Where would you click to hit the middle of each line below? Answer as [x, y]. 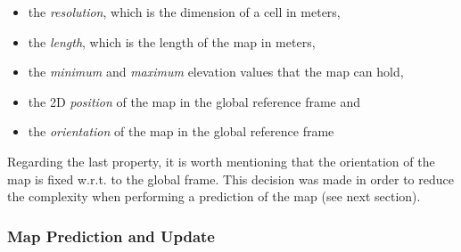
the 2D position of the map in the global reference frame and [194, 101]
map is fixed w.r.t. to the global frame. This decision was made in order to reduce [230, 179]
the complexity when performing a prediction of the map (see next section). [214, 196]
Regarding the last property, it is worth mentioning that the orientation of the [221, 161]
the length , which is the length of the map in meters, [172, 41]
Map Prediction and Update [111, 236]
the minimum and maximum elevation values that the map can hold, [216, 72]
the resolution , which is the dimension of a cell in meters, [184, 12]
